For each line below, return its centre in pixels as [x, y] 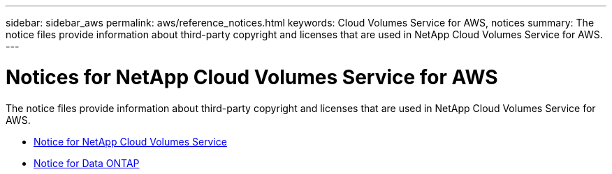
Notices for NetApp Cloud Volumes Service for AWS [252, 77]
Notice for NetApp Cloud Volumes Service [131, 141]
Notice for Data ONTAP [87, 163]
